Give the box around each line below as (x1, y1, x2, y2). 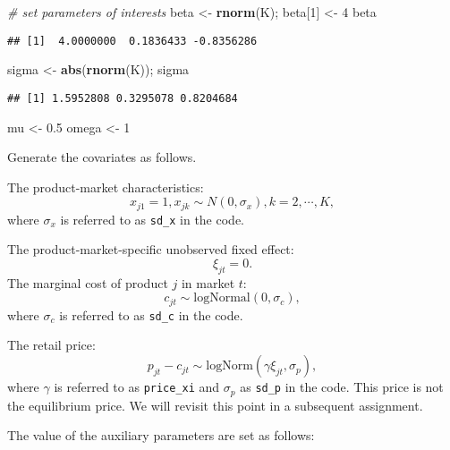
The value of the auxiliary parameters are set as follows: (7, 426, 315, 445)
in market (181, 273, 235, 292)
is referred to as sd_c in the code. (59, 305, 243, 324)
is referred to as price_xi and (54, 378, 220, 396)
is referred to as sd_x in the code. (60, 209, 244, 228)
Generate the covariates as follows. (7, 148, 197, 166)
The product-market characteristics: (7, 177, 204, 196)
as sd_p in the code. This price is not (240, 378, 444, 396)
